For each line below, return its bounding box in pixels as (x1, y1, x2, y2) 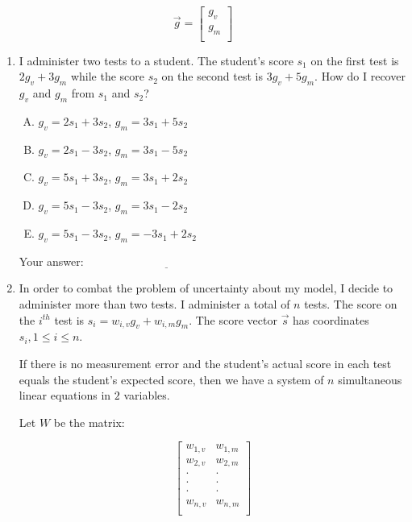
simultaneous (338, 371, 402, 387)
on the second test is (161, 68, 264, 85)
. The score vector (189, 311, 277, 328)
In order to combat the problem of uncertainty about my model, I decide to (19, 280, 393, 296)
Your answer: (19, 252, 84, 269)
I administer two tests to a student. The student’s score (19, 52, 293, 68)
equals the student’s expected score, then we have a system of (19, 371, 324, 387)
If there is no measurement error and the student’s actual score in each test (19, 355, 392, 372)
